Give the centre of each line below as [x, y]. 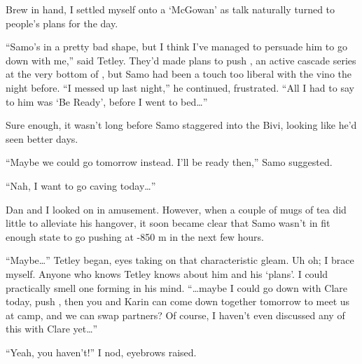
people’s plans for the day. [62, 23]
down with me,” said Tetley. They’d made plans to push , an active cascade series [181, 60]
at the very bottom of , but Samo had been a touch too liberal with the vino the [179, 74]
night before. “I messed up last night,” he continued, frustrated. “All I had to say [180, 87]
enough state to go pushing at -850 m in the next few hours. [135, 236]
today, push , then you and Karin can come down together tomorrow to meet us [178, 301]
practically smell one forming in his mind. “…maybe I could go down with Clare [176, 287]
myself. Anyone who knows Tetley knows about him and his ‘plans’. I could [167, 273]
